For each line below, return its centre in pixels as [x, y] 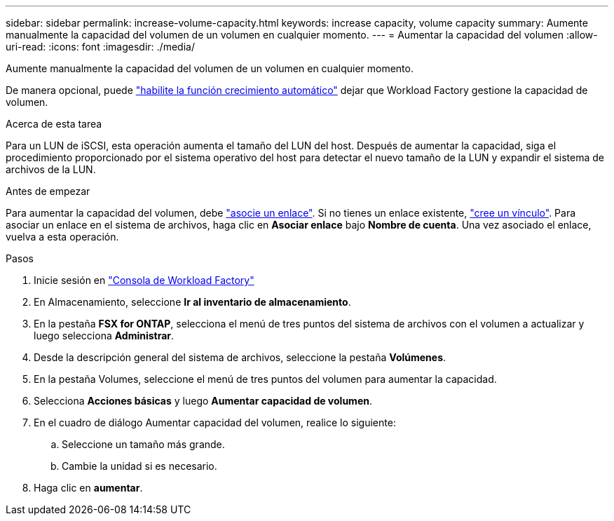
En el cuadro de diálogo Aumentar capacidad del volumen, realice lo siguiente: [215, 422]
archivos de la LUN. [51, 169]
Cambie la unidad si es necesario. [139, 466]
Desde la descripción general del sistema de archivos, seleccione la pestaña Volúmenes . [240, 357]
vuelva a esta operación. [62, 237]
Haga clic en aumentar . [88, 488]
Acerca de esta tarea [54, 124]
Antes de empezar [48, 191]
